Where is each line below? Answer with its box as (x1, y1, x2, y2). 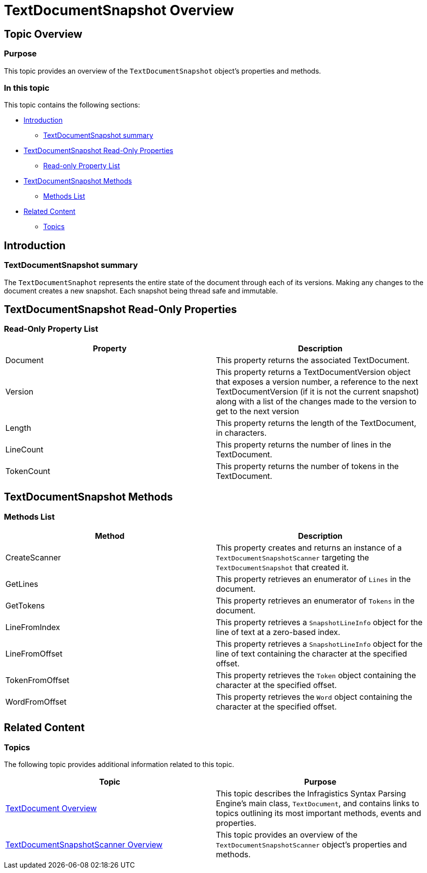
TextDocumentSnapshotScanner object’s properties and (216, 840, 407, 850)
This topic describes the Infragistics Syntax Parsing (216, 789, 406, 799)
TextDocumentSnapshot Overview (4, 2, 234, 19)
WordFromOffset (5, 696, 67, 707)
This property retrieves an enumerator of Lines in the (216, 574, 411, 584)
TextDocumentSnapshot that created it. (216, 562, 349, 572)
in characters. (216, 427, 267, 438)
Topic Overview (4, 27, 82, 40)
